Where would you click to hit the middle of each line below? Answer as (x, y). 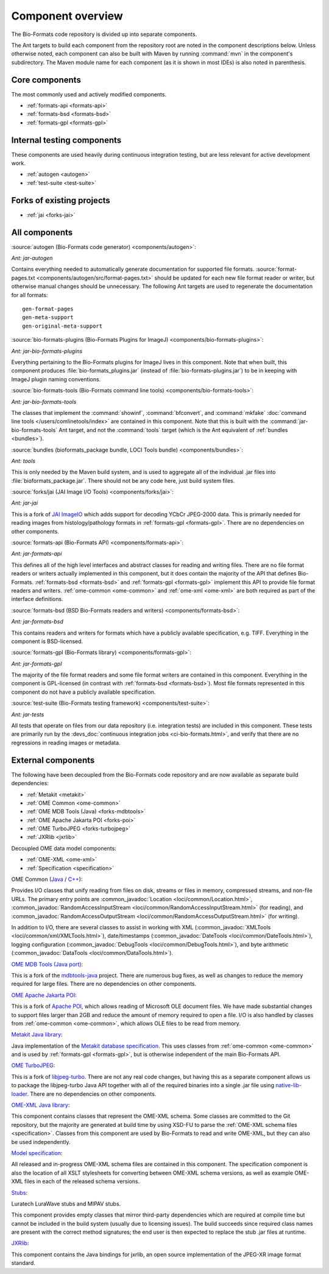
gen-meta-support (48, 318)
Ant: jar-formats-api (37, 554)
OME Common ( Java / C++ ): (47, 879)
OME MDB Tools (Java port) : (47, 964)
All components (42, 232)
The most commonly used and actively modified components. (89, 94)
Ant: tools (23, 461)
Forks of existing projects (61, 200)
